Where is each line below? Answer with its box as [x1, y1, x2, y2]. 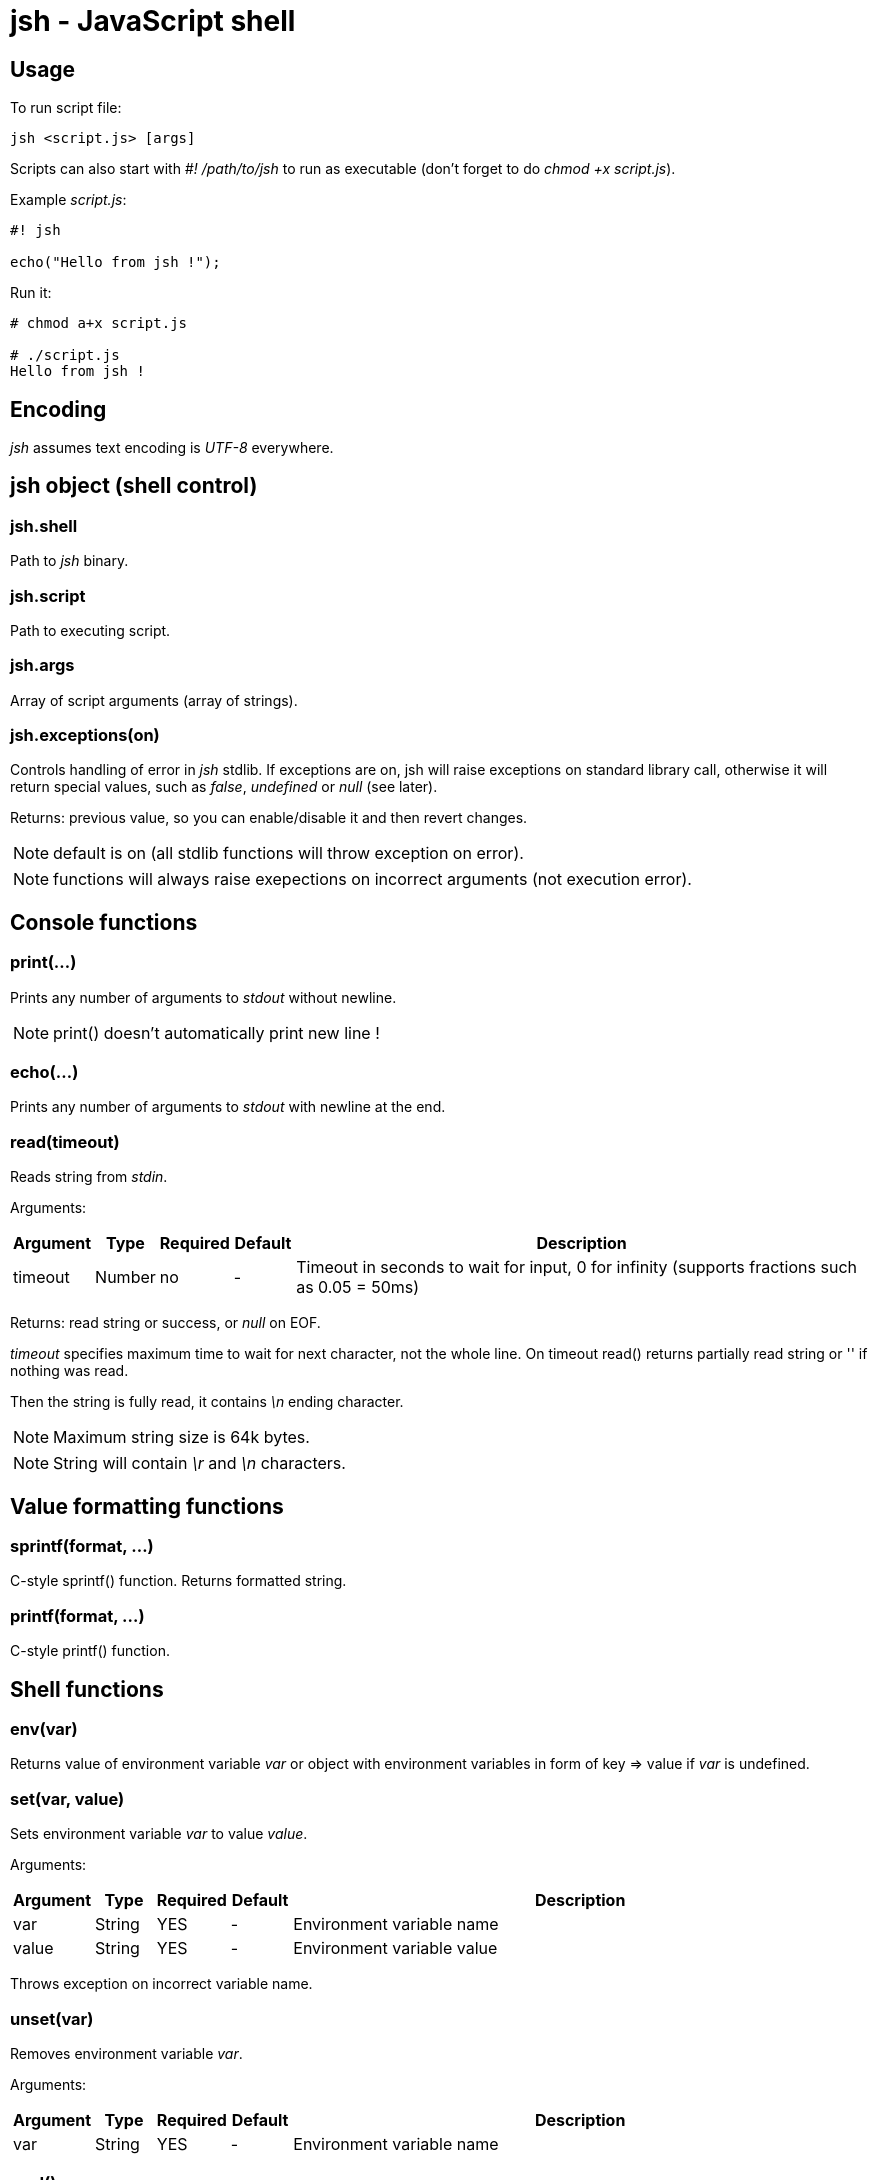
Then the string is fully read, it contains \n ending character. [10, 1393, 404, 1411]
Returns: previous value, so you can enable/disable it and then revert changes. [10, 809, 528, 827]
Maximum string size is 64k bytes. [53, 1427, 310, 1448]
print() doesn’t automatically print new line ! [53, 1022, 380, 1043]
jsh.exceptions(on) [10, 725, 160, 746]
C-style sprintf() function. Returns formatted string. [10, 1572, 347, 1590]
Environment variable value [293, 1938, 498, 1959]
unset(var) [10, 2008, 94, 2029]
